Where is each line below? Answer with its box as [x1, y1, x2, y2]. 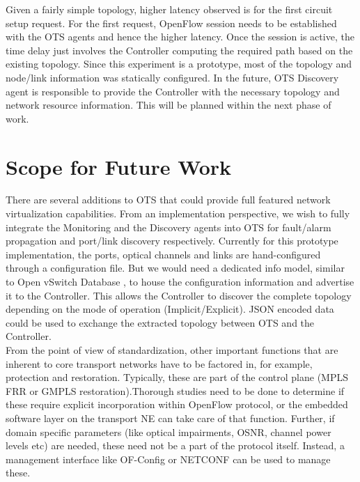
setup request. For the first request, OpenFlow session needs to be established [6, 15, 337, 30]
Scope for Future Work [6, 152, 232, 180]
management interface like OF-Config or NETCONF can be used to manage [6, 451, 331, 466]
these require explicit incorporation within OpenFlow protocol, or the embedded [6, 397, 348, 412]
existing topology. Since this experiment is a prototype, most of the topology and [6, 56, 352, 71]
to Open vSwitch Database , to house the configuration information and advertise [6, 274, 354, 289]
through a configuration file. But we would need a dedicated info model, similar [6, 261, 345, 275]
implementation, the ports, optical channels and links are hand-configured [6, 247, 321, 261]
